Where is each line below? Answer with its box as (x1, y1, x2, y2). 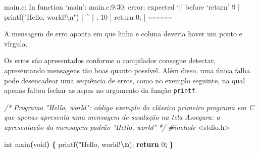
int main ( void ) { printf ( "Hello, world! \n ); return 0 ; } (4, 138, 174, 149)
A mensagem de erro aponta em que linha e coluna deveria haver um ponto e (4, 28, 242, 39)
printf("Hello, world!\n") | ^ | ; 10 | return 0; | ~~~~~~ (4, 11, 172, 22)
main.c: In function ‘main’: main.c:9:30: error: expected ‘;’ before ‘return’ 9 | (4, 2, 240, 12)
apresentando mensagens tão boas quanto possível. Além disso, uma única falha (4, 65, 250, 75)
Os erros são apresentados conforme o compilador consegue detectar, (4, 55, 216, 66)
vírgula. (4, 38, 28, 48)
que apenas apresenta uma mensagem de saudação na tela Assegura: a (4, 112, 220, 122)
